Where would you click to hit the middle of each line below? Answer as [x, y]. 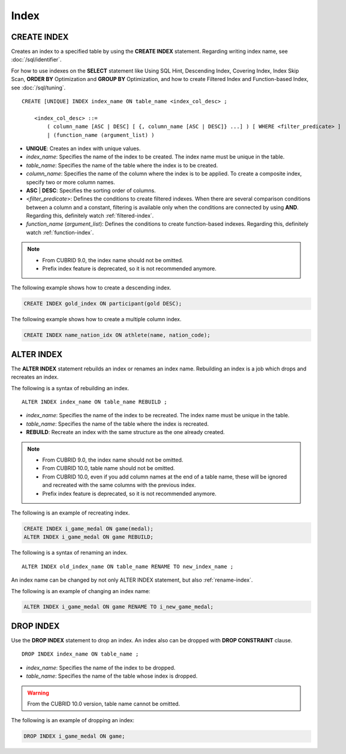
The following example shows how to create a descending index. [91, 288]
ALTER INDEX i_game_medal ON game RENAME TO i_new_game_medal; [119, 607]
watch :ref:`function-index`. [60, 232]
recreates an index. [35, 377]
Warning [38, 693]
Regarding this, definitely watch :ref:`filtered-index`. [90, 216]
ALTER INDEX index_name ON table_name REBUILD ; [94, 402]
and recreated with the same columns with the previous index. [119, 485]
